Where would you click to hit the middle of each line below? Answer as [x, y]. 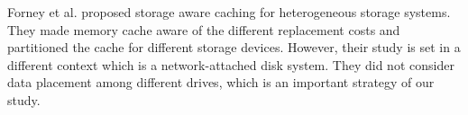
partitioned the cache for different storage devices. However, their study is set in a [234, 47]
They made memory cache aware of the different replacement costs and [204, 29]
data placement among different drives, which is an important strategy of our [221, 82]
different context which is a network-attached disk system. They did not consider [231, 64]
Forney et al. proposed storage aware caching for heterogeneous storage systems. [229, 12]
